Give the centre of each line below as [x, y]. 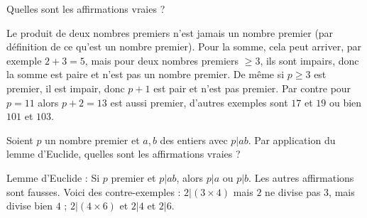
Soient [20, 140]
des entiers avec [194, 140]
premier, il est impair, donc [66, 88]
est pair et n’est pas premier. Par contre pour [252, 88]
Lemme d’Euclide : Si [53, 177]
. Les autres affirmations [301, 177]
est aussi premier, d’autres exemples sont [199, 102]
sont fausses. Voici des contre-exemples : [94, 191]
